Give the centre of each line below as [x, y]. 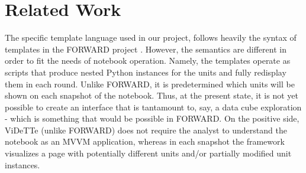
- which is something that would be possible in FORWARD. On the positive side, [152, 118]
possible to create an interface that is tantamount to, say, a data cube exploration [153, 107]
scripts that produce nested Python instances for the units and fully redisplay [146, 72]
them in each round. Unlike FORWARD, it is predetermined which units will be [150, 84]
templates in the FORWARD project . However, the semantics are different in [146, 49]
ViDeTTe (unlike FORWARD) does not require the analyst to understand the [146, 130]
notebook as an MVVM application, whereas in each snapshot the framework [145, 141]
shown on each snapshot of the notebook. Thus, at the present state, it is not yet [152, 95]
